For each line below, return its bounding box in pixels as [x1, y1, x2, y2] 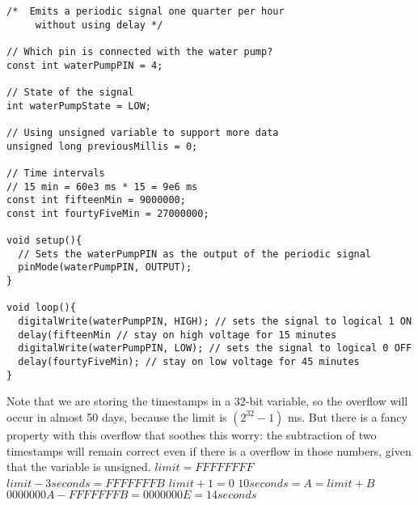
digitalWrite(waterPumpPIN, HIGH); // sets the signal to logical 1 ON [18, 316, 412, 328]
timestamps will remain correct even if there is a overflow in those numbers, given [6, 442, 412, 459]
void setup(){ [6, 235, 82, 247]
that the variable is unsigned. [6, 458, 151, 475]
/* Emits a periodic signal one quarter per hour [6, 6, 285, 17]
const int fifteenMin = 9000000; [6, 194, 186, 206]
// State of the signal [6, 86, 134, 98]
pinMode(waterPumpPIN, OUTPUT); [18, 261, 192, 274]
